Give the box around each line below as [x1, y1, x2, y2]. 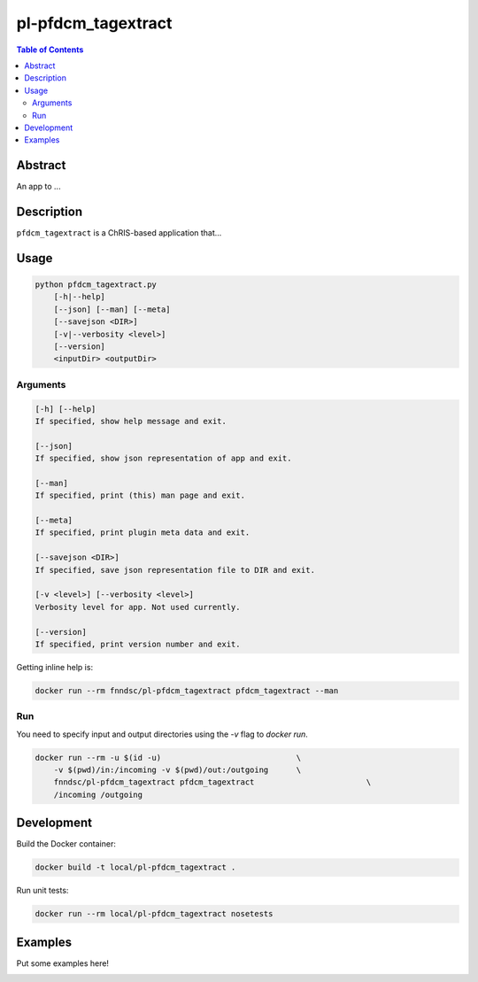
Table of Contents [16, 44, 84, 55]
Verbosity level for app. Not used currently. [35, 602, 241, 612]
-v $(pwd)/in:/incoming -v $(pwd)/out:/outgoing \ [53, 765, 302, 775]
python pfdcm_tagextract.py [35, 280, 157, 290]
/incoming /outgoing [53, 789, 143, 800]
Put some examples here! [16, 957, 110, 969]
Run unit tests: [16, 885, 69, 896]
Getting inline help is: [16, 661, 93, 672]
